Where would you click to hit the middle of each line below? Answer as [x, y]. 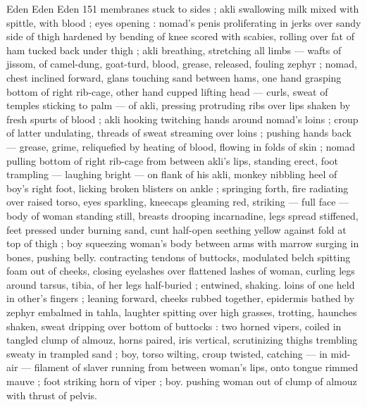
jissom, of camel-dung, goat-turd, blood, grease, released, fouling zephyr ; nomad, [182, 64]
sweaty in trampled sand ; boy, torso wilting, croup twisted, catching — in [167, 353]
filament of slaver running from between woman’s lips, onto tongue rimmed [196, 367]
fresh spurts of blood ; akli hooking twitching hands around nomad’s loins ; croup [182, 119]
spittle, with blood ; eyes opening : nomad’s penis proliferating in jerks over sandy [184, 22]
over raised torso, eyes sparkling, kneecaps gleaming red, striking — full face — [178, 202]
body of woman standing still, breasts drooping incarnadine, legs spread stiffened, [182, 215]
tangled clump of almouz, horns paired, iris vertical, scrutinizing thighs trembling [182, 340]
